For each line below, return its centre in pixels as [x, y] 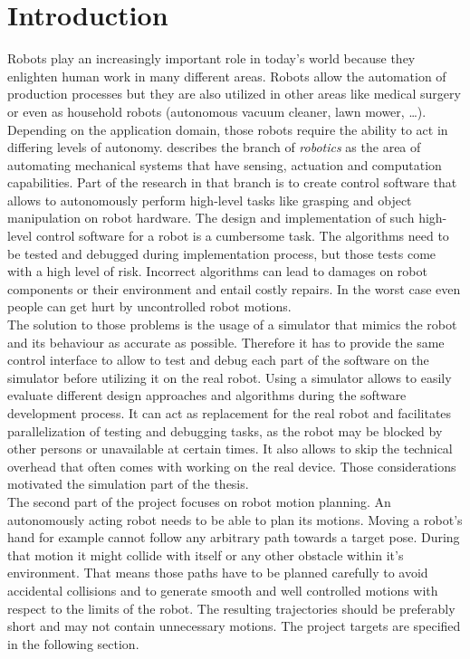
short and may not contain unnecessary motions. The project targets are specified [234, 626]
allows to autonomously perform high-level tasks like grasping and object [210, 200]
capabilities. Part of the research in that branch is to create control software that [232, 182]
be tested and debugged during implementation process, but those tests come [222, 253]
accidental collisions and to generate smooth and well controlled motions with [223, 590]
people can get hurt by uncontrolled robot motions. [149, 306]
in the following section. [73, 643]
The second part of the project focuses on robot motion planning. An [199, 501]
